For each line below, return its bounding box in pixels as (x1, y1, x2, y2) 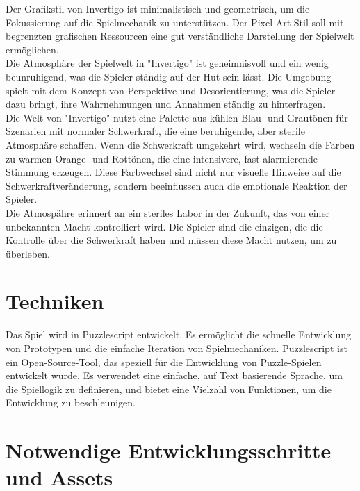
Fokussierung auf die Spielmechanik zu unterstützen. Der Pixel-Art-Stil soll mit (6, 15, 344, 29)
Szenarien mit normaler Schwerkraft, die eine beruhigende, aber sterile (6, 124, 305, 138)
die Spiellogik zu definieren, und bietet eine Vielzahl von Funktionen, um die (6, 381, 332, 396)
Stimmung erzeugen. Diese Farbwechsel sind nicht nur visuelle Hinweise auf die (6, 165, 341, 179)
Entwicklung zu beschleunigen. (6, 395, 136, 410)
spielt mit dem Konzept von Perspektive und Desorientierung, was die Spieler (6, 83, 336, 97)
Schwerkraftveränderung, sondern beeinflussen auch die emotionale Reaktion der (6, 178, 347, 192)
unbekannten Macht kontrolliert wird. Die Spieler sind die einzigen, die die (6, 219, 323, 233)
